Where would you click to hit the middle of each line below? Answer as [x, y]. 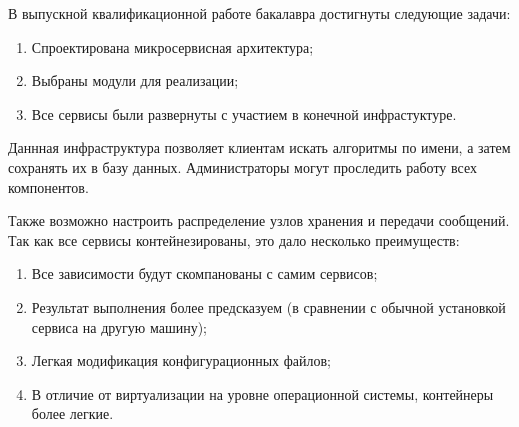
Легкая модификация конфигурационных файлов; [181, 360]
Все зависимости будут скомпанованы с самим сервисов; [204, 273]
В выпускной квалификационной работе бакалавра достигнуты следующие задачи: [259, 13]
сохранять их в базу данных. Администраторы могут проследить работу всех [242, 166]
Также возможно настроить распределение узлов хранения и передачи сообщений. [259, 220]
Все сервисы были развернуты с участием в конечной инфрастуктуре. [244, 113]
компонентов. [48, 186]
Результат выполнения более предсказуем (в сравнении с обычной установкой [268, 306]
